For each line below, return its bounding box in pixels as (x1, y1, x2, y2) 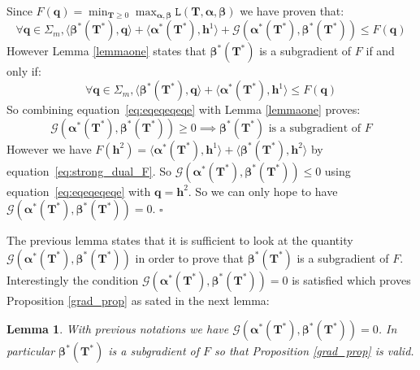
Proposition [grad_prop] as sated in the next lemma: (6, 291, 270, 308)
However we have (6, 140, 92, 157)
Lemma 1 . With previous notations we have (6, 320, 229, 337)
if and (366, 42, 395, 59)
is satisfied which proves (292, 271, 411, 288)
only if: (6, 63, 41, 80)
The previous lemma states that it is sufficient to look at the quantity (6, 232, 353, 249)
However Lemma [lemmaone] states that (6, 42, 206, 59)
